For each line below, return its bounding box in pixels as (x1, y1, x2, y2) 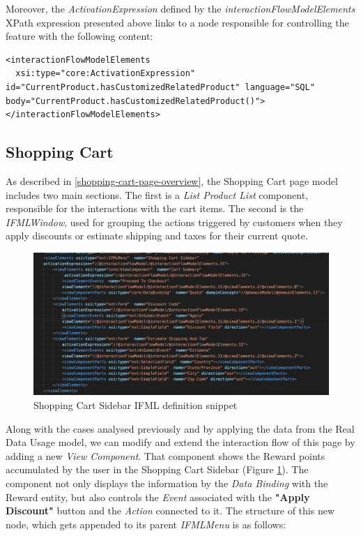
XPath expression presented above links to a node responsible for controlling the (6, 15, 349, 29)
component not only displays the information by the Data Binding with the (6, 476, 328, 491)
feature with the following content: (6, 29, 153, 43)
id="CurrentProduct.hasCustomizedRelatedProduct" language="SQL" (6, 82, 315, 92)
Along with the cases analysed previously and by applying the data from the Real (6, 421, 355, 435)
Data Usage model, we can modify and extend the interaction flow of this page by (6, 435, 355, 449)
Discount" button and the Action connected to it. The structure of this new (6, 503, 335, 518)
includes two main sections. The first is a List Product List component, (6, 187, 308, 202)
